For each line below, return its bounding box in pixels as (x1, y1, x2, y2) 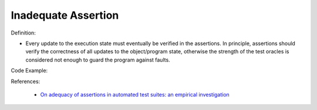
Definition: (11, 29, 36, 36)
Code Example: (11, 67, 48, 74)
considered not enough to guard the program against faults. (25, 56, 170, 63)
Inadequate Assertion (11, 9, 119, 22)
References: (11, 78, 41, 85)
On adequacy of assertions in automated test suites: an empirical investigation (40, 91, 230, 98)
